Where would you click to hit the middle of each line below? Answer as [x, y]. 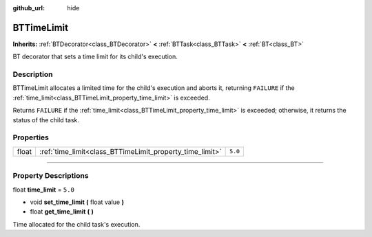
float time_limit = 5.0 [44, 190]
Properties [31, 137]
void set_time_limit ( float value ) [77, 202]
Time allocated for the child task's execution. [76, 224]
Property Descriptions [51, 176]
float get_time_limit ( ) [62, 212]
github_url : [29, 8]
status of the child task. [46, 120]
